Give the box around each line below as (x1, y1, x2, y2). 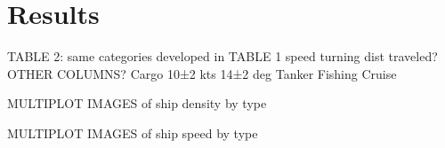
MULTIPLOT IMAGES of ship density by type (7, 94, 267, 113)
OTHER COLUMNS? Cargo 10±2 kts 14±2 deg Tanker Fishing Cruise (7, 64, 397, 82)
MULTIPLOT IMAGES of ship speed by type (7, 123, 258, 142)
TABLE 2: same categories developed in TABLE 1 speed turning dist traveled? (7, 47, 438, 66)
